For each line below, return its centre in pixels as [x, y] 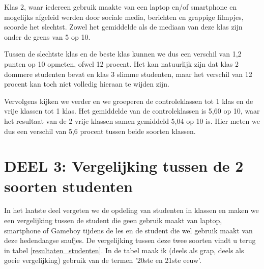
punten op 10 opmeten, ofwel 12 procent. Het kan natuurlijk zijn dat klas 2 [122, 63]
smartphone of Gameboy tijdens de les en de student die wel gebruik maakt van [128, 230]
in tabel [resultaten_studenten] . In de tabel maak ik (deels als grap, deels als [124, 250]
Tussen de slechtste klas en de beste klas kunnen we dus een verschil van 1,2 [123, 54]
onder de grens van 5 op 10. [47, 36]
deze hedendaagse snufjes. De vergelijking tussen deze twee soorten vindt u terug [130, 240]
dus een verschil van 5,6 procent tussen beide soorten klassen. [100, 131]
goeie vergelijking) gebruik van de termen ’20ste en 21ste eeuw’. [103, 260]
